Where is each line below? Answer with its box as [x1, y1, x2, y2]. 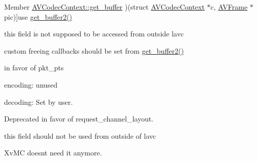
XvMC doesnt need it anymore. [4, 147, 102, 158]
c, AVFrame [210, 2, 248, 12]
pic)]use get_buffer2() [4, 11, 72, 22]
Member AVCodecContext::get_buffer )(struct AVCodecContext [4, 2, 205, 12]
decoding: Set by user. [4, 96, 73, 107]
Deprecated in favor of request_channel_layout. [4, 113, 154, 124]
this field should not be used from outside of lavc [4, 130, 156, 141]
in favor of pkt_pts [4, 62, 64, 73]
